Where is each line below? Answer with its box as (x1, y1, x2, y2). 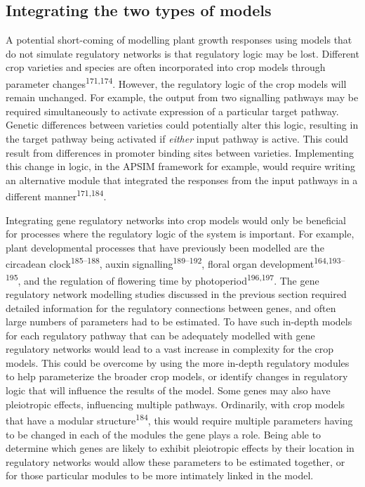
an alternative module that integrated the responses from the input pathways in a (6, 172, 358, 187)
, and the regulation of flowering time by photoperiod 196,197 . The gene (18, 271, 319, 287)
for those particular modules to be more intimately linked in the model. (6, 468, 314, 483)
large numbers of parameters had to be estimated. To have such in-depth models (6, 314, 352, 329)
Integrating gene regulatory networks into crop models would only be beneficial (6, 212, 346, 227)
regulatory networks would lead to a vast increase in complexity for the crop (6, 342, 334, 356)
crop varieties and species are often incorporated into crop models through (6, 60, 326, 74)
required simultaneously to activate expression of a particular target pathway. (6, 103, 339, 118)
